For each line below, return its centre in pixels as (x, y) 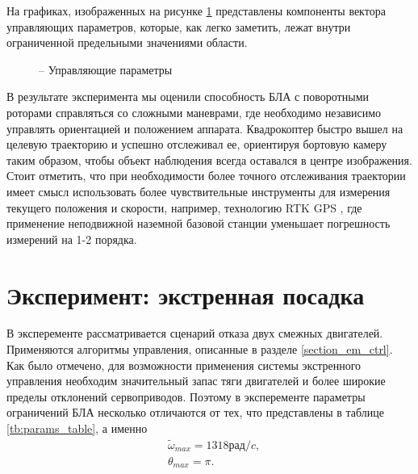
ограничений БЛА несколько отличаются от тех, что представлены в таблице (196, 412)
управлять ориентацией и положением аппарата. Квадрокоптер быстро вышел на (205, 128)
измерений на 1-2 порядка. (72, 239)
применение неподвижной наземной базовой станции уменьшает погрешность (199, 223)
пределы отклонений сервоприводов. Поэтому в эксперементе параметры (186, 396)
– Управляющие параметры (106, 69)
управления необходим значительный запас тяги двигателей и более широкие (196, 381)
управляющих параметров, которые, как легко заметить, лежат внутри (179, 26)
